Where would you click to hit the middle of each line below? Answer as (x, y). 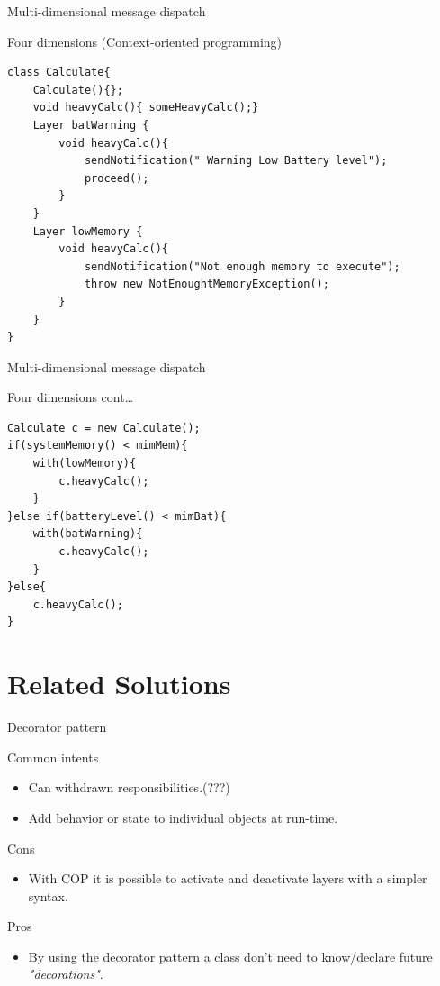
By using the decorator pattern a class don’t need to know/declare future (230, 956)
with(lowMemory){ (85, 464)
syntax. (48, 895)
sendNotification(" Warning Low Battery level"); (236, 161)
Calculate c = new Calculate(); (104, 428)
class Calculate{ (59, 73)
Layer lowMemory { (88, 231)
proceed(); (117, 178)
